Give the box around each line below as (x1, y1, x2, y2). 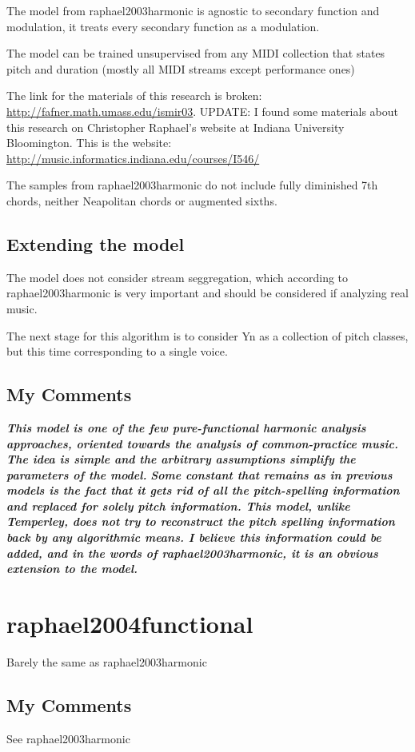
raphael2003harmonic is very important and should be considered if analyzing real (6, 284, 409, 301)
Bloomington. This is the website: (6, 134, 172, 151)
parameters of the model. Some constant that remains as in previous (6, 466, 393, 483)
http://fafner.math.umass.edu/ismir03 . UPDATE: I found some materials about (6, 102, 398, 119)
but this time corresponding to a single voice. (6, 343, 228, 360)
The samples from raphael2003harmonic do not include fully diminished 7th (6, 177, 378, 193)
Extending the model (6, 231, 185, 256)
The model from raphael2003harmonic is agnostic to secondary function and (6, 2, 380, 18)
